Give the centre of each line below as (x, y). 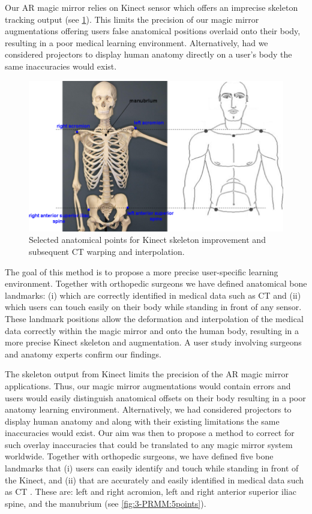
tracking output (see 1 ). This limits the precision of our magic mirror (132, 19)
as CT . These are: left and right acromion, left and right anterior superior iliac (151, 492)
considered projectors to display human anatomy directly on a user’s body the (148, 54)
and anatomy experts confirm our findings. (83, 354)
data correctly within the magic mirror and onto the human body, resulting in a (152, 330)
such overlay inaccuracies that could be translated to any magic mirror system (149, 444)
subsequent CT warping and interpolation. (107, 251)
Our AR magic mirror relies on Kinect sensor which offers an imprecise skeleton (151, 7)
